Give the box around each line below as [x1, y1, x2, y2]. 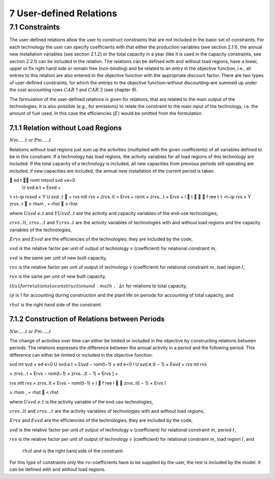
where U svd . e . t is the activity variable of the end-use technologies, [9, 398, 153, 405]
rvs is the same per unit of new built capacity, [9, 273, 106, 280]
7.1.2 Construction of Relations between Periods [9, 315, 165, 324]
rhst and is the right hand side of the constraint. [22, 447, 124, 454]
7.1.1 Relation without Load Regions [9, 124, 122, 132]
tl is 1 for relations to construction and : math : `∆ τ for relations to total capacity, [9, 283, 187, 289]
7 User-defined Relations [9, 8, 117, 19]
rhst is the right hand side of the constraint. [9, 301, 102, 308]
